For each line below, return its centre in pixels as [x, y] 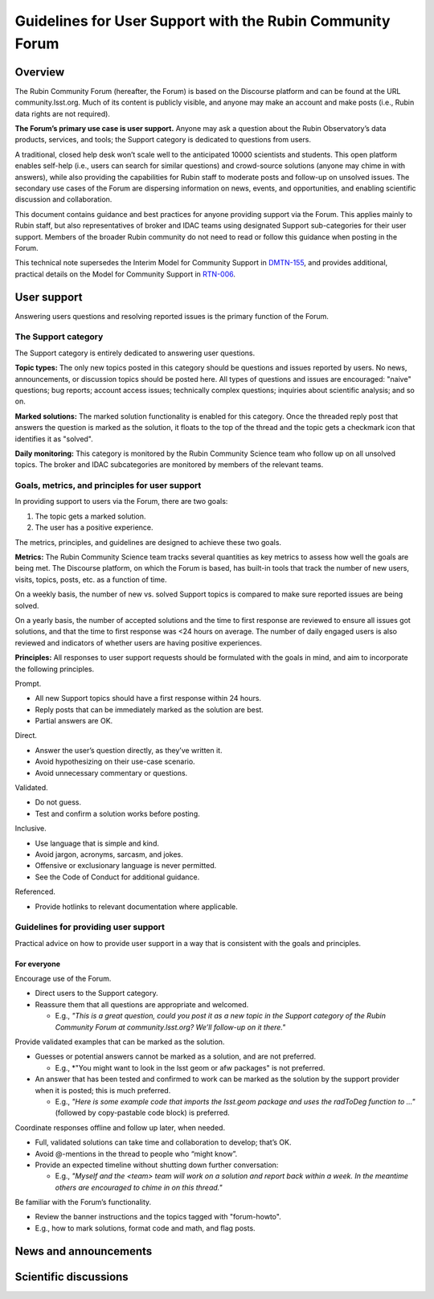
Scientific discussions [72, 1277]
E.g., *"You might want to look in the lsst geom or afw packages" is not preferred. [190, 1067]
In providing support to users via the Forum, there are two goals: [121, 502]
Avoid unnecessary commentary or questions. [111, 772]
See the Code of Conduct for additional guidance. [117, 877]
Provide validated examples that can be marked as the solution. [120, 1042]
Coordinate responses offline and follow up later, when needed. [120, 1127]
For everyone [37, 964]
